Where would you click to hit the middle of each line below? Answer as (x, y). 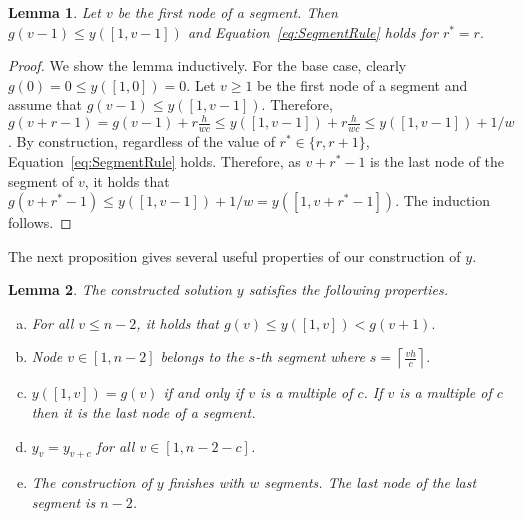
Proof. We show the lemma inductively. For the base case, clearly (207, 65)
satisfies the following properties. (348, 289)
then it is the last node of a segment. (143, 412)
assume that (45, 104)
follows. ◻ (40, 222)
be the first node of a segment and (362, 84)
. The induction (443, 200)
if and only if (203, 392)
